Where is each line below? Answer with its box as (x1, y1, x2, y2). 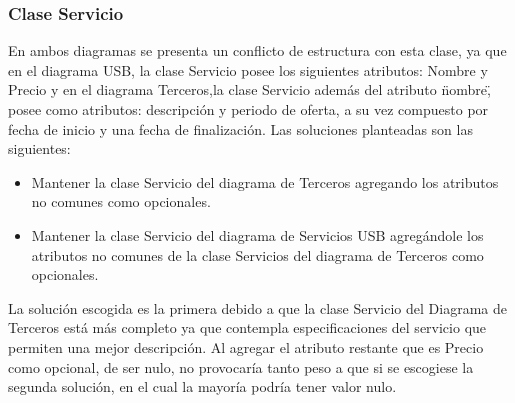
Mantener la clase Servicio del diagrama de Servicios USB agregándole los (31, 224, 484, 245)
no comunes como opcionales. (31, 191, 211, 212)
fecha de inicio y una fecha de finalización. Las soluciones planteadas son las (8, 118, 473, 139)
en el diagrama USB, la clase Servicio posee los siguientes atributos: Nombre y (8, 59, 488, 80)
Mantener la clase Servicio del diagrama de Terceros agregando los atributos (31, 171, 499, 192)
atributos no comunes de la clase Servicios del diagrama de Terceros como (31, 244, 484, 265)
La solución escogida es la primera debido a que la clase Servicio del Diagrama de (8, 297, 507, 318)
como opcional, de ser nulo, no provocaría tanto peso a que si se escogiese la (8, 356, 474, 377)
